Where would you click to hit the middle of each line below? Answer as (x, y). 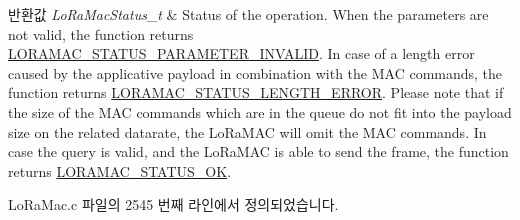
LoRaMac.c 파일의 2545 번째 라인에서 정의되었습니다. (173, 204)
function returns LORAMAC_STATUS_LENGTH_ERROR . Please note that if (256, 92)
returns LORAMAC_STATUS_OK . (120, 170)
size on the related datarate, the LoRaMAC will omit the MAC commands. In (247, 131)
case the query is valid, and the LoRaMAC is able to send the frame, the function (258, 151)
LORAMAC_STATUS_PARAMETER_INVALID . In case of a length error (241, 53)
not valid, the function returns (101, 33)
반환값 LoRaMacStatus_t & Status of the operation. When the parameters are (248, 14)
